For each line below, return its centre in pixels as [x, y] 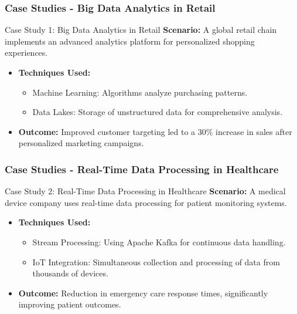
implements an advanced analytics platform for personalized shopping [130, 41]
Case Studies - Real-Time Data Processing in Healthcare [142, 169]
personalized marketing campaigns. [81, 143]
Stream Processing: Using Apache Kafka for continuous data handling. [159, 242]
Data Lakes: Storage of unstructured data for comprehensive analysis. [158, 112]
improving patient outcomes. [70, 304]
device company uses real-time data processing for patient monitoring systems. [146, 202]
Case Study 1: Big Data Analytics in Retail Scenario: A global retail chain [141, 30]
